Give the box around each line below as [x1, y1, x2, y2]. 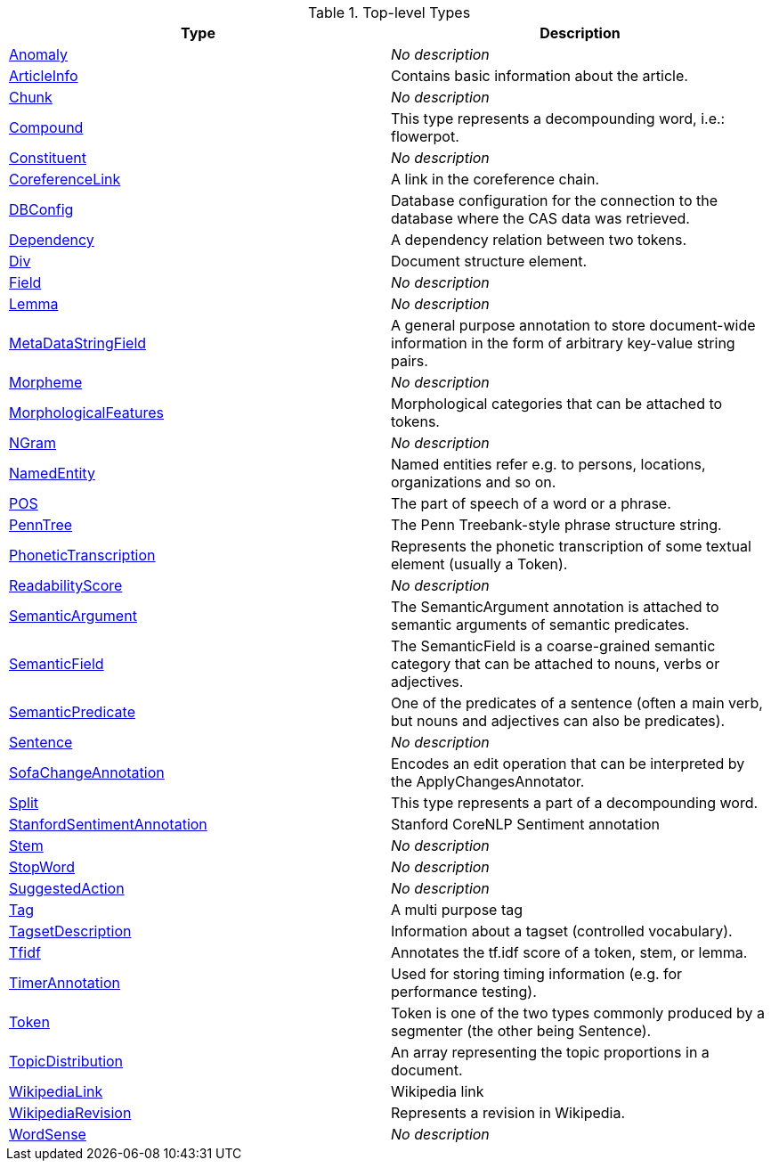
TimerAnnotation [9, 974, 120, 992]
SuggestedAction [9, 879, 125, 897]
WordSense [9, 1125, 86, 1143]
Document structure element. [391, 252, 588, 270]
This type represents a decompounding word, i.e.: [391, 110, 726, 127]
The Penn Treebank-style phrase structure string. [391, 516, 722, 534]
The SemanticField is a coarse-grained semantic [391, 637, 716, 655]
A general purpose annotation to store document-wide [391, 316, 756, 334]
